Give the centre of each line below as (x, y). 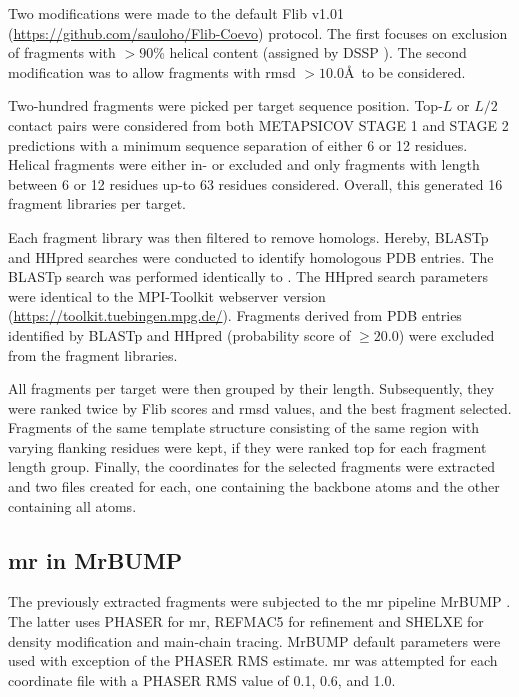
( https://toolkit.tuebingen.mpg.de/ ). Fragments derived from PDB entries (235, 315)
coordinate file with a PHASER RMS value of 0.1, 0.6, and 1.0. (202, 679)
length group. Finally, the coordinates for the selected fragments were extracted (252, 466)
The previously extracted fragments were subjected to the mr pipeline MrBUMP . (259, 601)
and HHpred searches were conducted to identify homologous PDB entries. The (251, 256)
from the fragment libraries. (93, 354)
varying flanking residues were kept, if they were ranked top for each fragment (247, 446)
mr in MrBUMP (95, 559)
